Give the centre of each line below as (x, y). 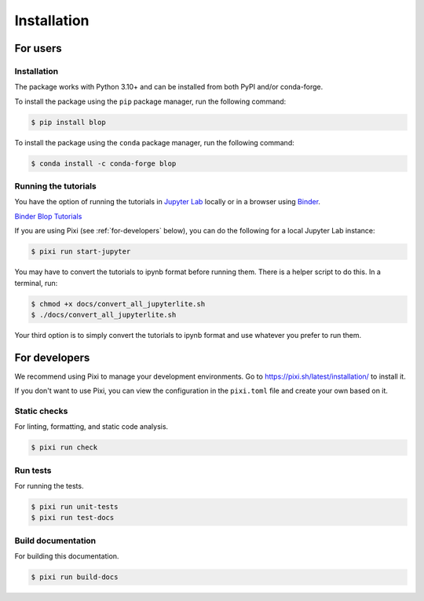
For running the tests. (49, 486)
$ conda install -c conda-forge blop (104, 163)
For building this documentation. (67, 556)
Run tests (33, 470)
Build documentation (55, 541)
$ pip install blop (68, 122)
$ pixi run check (64, 447)
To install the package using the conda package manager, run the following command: (154, 142)
